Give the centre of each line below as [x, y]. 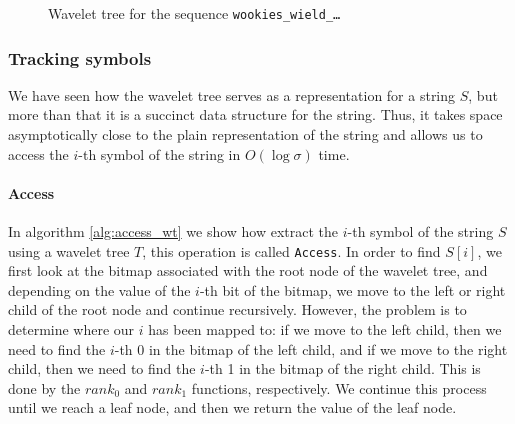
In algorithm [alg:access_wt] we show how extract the [173, 231]
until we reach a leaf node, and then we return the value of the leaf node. [232, 407]
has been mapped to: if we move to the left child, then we [325, 329]
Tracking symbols [80, 57]
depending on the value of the [99, 289]
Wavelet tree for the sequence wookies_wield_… [194, 13]
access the [38, 153]
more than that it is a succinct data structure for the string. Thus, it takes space [255, 114]
